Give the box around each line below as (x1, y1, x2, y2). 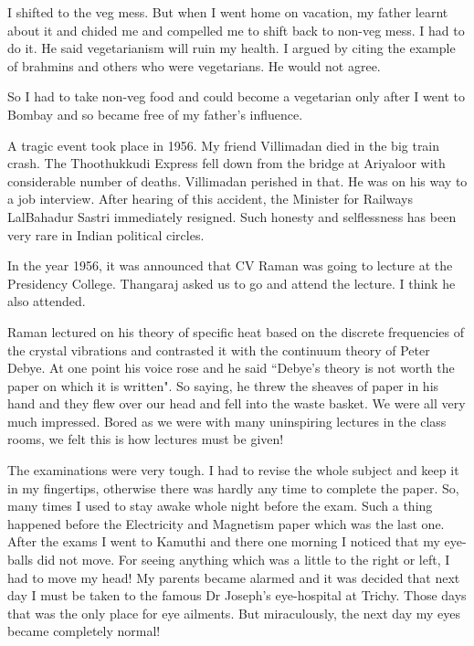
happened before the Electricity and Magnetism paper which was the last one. (7, 514, 445, 533)
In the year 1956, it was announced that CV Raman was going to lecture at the (7, 256, 453, 275)
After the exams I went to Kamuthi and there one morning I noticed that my (7, 532, 440, 551)
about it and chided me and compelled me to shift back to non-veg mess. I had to (7, 20, 465, 39)
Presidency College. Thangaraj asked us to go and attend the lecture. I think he (7, 273, 456, 292)
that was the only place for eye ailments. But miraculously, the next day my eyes (7, 603, 460, 622)
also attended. (7, 291, 86, 311)
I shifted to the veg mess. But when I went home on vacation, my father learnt (7, 3, 448, 21)
